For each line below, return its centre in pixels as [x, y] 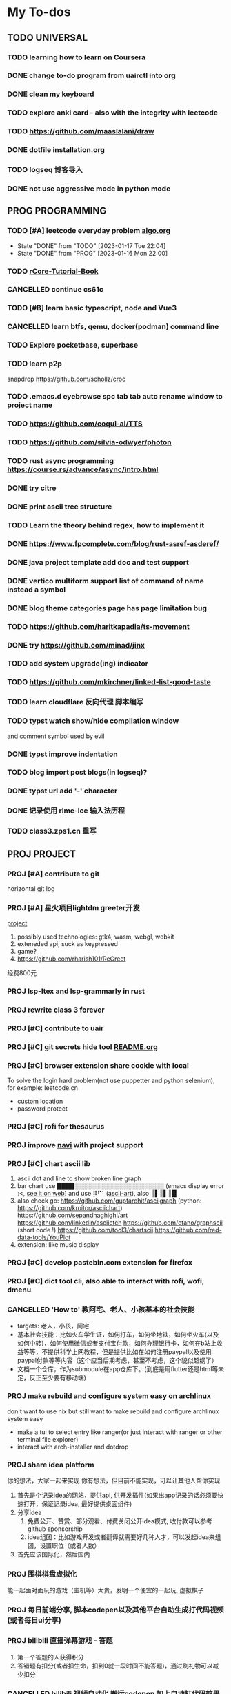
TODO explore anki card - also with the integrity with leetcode [113, 113]
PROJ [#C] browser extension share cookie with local [98, 1065]
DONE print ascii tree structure [60, 507]
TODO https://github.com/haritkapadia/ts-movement [98, 626]
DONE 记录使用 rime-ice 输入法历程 [66, 811]
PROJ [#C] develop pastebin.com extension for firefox [100, 1263]
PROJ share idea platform [51, 1465]
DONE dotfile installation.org [56, 150]
